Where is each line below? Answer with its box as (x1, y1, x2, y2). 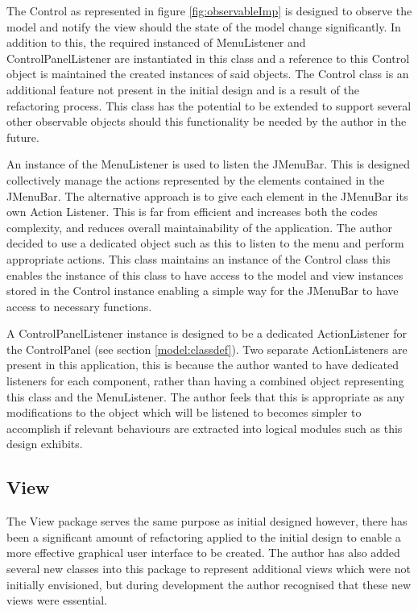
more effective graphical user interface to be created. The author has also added (6, 544, 400, 561)
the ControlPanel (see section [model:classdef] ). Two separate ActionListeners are (6, 340, 408, 357)
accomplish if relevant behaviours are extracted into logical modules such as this (6, 419, 403, 436)
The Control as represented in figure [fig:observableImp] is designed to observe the (6, 2, 412, 19)
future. (6, 128, 39, 145)
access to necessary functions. (6, 297, 152, 314)
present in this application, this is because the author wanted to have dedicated (6, 356, 399, 373)
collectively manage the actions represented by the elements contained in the (6, 171, 385, 188)
